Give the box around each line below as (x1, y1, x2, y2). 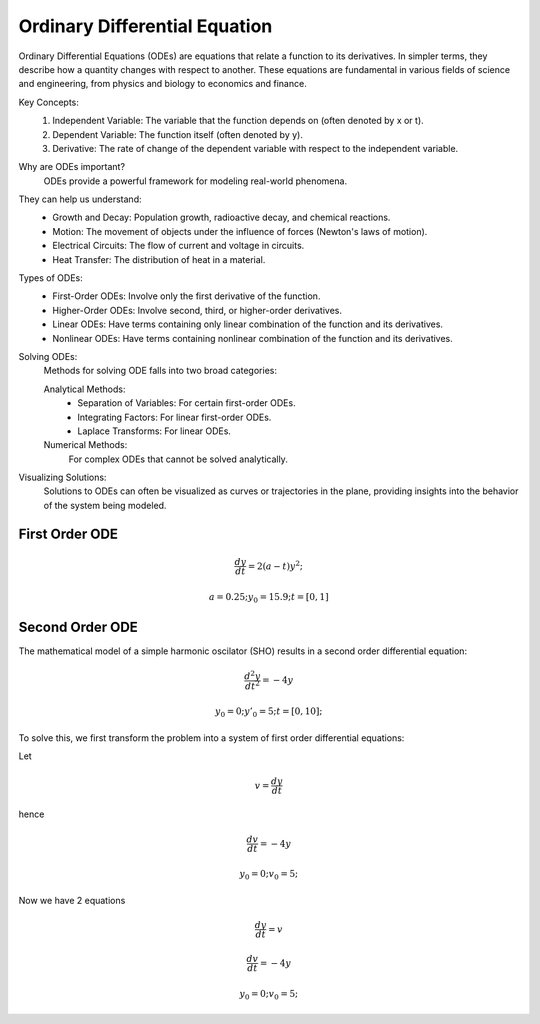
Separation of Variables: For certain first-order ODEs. (77, 397, 296, 409)
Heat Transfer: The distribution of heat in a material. (52, 253, 266, 265)
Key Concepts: (18, 96, 80, 108)
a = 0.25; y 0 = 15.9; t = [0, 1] (208, 591, 329, 605)
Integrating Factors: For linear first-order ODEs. (77, 411, 272, 423)
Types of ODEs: (18, 272, 84, 284)
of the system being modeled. (43, 499, 167, 511)
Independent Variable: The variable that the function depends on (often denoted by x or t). (52, 115, 424, 127)
